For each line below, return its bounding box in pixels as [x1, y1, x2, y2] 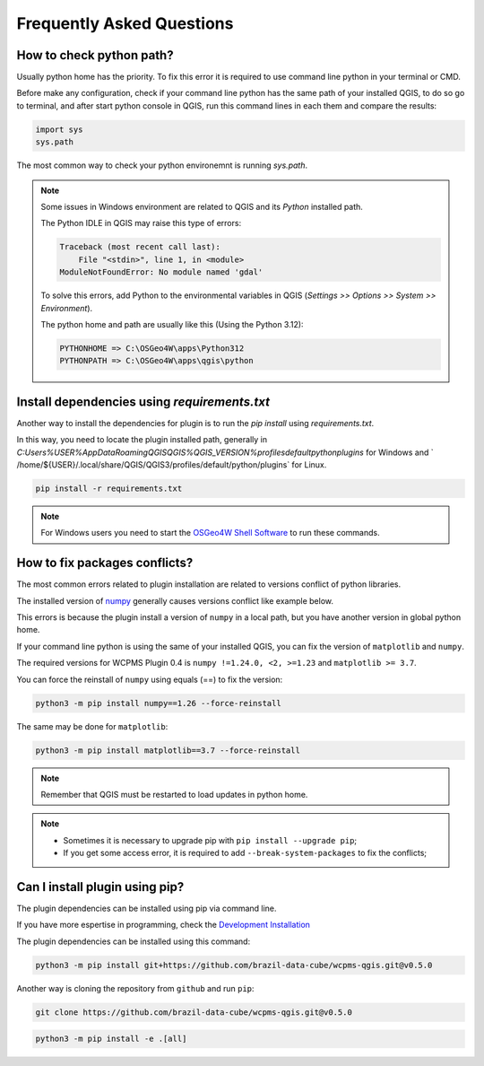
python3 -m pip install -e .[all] [35, 1034, 187, 1044]
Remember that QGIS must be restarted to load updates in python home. [40, 789, 308, 799]
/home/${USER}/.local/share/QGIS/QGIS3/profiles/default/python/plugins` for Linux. [16, 459, 327, 470]
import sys [35, 124, 83, 135]
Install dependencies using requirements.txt [16, 394, 271, 409]
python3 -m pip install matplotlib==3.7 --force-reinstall [35, 745, 300, 756]
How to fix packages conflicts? [16, 555, 194, 571]
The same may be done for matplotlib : [16, 721, 169, 731]
